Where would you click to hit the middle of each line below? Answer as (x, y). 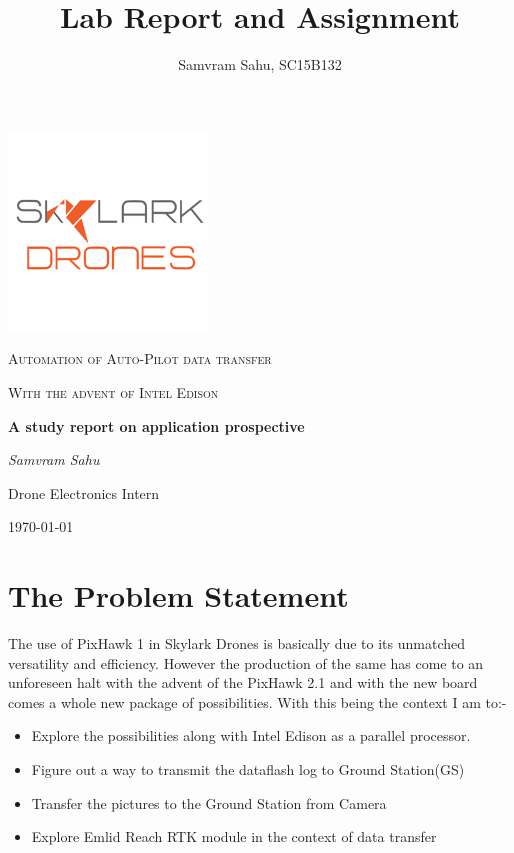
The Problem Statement (178, 595)
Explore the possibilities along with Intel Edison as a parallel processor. (251, 735)
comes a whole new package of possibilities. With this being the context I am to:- (257, 701)
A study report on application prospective (156, 425)
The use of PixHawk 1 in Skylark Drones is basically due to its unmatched (237, 643)
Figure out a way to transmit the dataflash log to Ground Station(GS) (248, 768)
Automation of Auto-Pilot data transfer (140, 358)
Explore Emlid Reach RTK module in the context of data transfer (234, 836)
